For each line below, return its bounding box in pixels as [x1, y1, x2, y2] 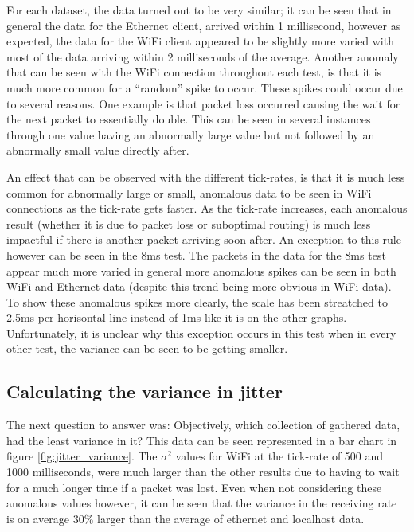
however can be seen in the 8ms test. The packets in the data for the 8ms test [6, 246, 386, 263]
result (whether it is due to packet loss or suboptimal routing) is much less [6, 215, 371, 232]
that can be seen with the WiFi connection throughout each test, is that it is [6, 64, 382, 80]
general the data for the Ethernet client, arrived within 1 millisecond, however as [6, 17, 401, 33]
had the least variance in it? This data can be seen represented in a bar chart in [6, 432, 397, 448]
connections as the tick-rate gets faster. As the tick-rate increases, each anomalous [6, 200, 408, 217]
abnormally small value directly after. [6, 142, 189, 158]
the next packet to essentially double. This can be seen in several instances [6, 111, 371, 127]
